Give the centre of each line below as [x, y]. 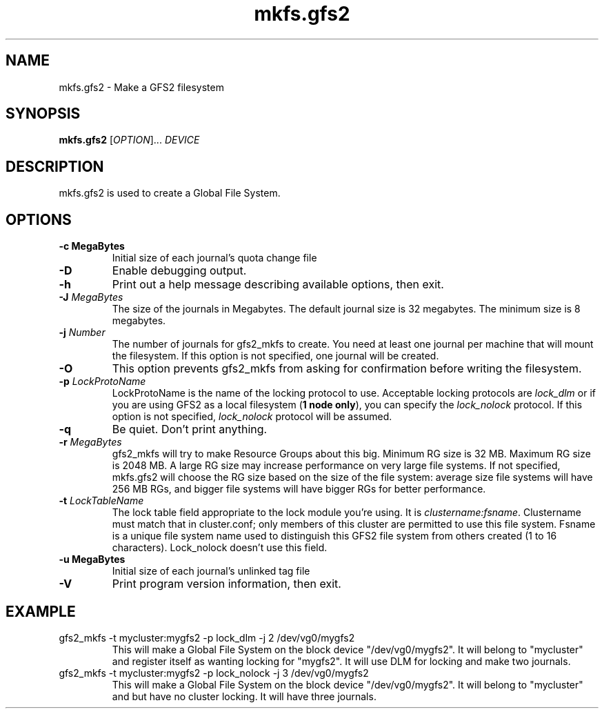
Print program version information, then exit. [226, 584]
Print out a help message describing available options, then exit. [278, 285]
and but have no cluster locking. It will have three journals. [244, 696]
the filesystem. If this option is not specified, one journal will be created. [275, 356]
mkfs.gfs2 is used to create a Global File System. [170, 193]
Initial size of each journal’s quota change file [214, 258]
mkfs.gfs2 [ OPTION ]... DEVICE [129, 140]
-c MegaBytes [92, 246]
